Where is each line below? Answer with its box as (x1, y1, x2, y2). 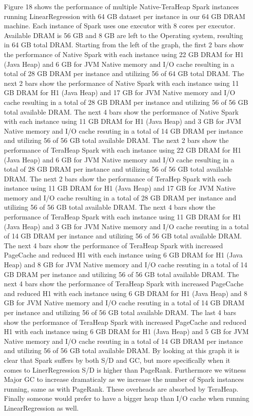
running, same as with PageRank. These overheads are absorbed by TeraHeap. (4, 383, 238, 394)
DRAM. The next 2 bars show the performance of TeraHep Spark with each (4, 173, 231, 183)
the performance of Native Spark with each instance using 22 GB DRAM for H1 (4, 49, 244, 59)
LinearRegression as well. (4, 402, 79, 413)
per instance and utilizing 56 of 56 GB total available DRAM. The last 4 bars (4, 307, 236, 317)
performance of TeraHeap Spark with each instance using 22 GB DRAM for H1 (4, 144, 241, 155)
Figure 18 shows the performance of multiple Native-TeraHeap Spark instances (4, 1, 239, 11)
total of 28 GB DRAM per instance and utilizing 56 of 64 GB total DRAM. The (4, 68, 244, 79)
